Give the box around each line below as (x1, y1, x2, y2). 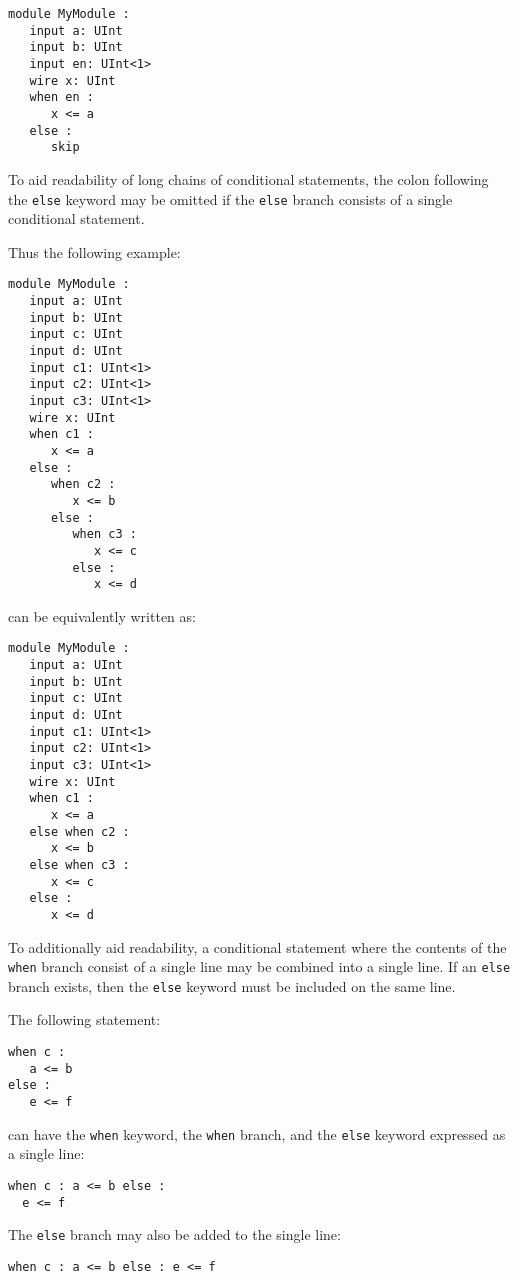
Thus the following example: (8, 241, 181, 262)
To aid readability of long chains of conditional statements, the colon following (8, 168, 489, 189)
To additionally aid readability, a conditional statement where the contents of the (8, 936, 507, 957)
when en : (29, 90, 94, 105)
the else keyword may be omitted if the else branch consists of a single (8, 188, 453, 209)
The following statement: (8, 1009, 161, 1030)
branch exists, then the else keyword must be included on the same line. (8, 975, 456, 996)
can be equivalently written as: (8, 605, 196, 626)
